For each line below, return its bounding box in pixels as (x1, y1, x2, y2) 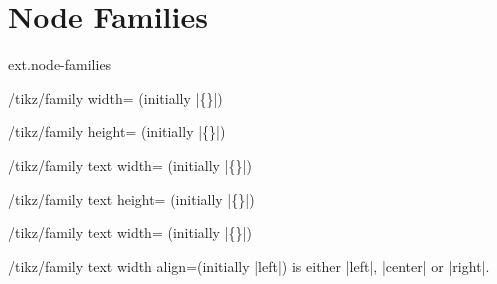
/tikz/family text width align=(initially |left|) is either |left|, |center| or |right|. (8, 255, 490, 276)
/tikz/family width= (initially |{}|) (8, 87, 223, 108)
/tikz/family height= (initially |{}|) (8, 121, 226, 142)
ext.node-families (8, 54, 112, 75)
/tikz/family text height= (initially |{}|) (8, 188, 255, 209)
